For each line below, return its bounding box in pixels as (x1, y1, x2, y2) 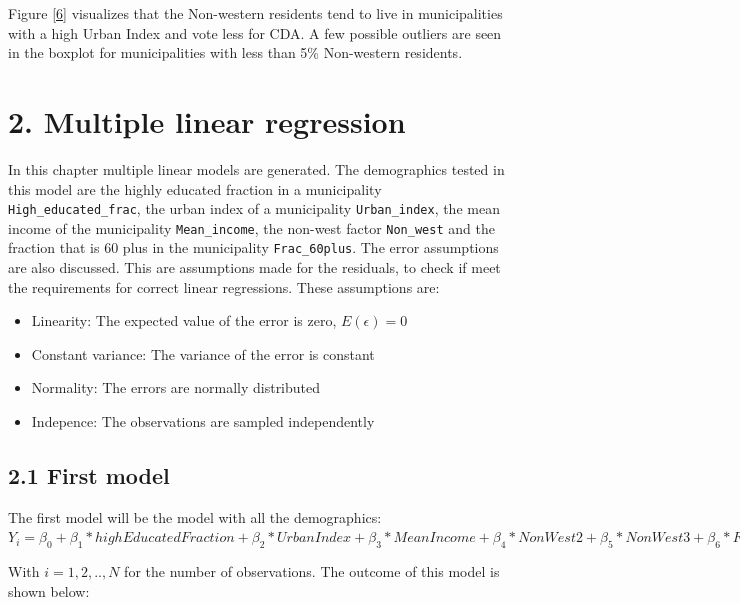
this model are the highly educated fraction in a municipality (8, 178, 382, 199)
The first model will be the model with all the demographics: (8, 506, 382, 527)
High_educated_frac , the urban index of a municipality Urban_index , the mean (8, 198, 500, 219)
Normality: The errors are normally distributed (31, 377, 321, 398)
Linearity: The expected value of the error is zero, (31, 310, 337, 331)
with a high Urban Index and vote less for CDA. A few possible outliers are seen (8, 22, 502, 43)
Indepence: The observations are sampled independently (31, 411, 375, 432)
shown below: (8, 580, 90, 601)
